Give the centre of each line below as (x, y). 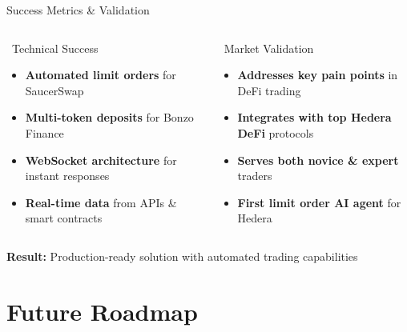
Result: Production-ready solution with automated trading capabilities (182, 256)
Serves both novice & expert (318, 160)
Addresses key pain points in (318, 75)
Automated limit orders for (101, 75)
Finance (44, 132)
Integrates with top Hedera (314, 117)
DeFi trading (269, 90)
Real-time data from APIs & (101, 202)
